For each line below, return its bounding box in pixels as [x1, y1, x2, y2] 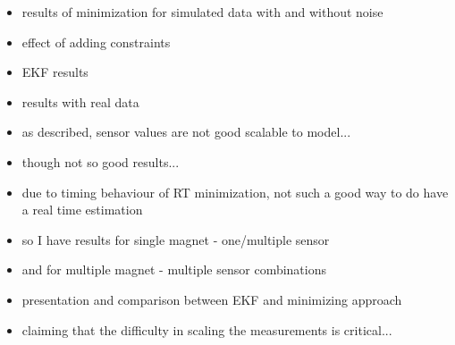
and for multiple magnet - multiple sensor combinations [21, 260, 326, 279]
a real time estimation [21, 200, 143, 219]
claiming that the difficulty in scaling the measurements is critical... [21, 320, 392, 339]
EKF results [21, 63, 88, 81]
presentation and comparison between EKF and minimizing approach [21, 290, 402, 308]
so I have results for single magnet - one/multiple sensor [21, 230, 330, 248]
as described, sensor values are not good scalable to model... [21, 122, 351, 141]
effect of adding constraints [21, 32, 171, 51]
